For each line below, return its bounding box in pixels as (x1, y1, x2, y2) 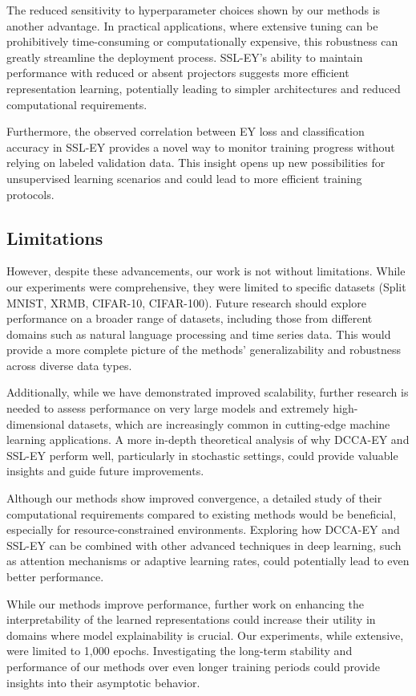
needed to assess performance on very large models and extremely (6, 400, 329, 417)
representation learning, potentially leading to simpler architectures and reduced (6, 79, 401, 96)
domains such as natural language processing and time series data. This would (6, 325, 391, 342)
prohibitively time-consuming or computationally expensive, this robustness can (6, 33, 398, 50)
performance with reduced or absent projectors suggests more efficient (6, 64, 349, 81)
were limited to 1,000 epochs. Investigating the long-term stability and (6, 642, 353, 659)
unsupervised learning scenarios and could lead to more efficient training (6, 169, 362, 186)
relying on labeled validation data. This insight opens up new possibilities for (6, 154, 386, 171)
